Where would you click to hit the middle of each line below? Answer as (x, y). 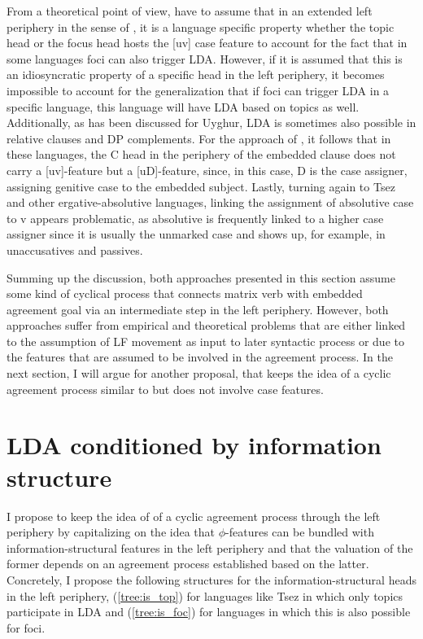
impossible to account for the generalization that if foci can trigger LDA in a (198, 90)
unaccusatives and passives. (75, 249)
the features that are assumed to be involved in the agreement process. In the (200, 357)
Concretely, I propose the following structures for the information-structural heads (211, 579)
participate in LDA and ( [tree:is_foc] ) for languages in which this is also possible (209, 612)
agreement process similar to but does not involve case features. (165, 389)
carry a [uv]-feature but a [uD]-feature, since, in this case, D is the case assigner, (207, 170)
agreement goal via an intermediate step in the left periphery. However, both (198, 309)
